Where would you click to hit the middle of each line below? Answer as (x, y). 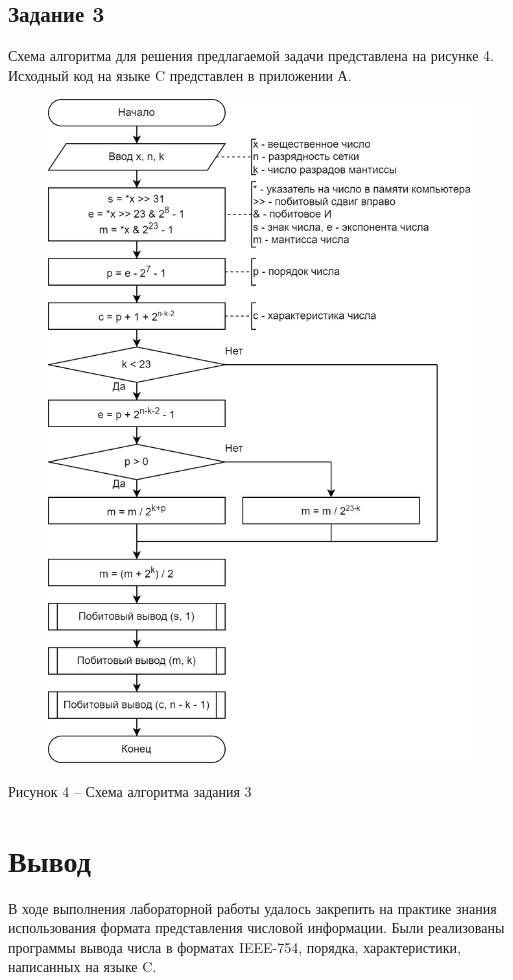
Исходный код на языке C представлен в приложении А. (180, 74)
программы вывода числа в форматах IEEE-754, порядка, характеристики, (234, 946)
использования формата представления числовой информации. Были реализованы (256, 927)
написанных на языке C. (82, 966)
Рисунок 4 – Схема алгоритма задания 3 (130, 790)
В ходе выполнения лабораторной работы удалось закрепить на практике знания (252, 907)
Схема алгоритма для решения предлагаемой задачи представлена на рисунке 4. (251, 55)
